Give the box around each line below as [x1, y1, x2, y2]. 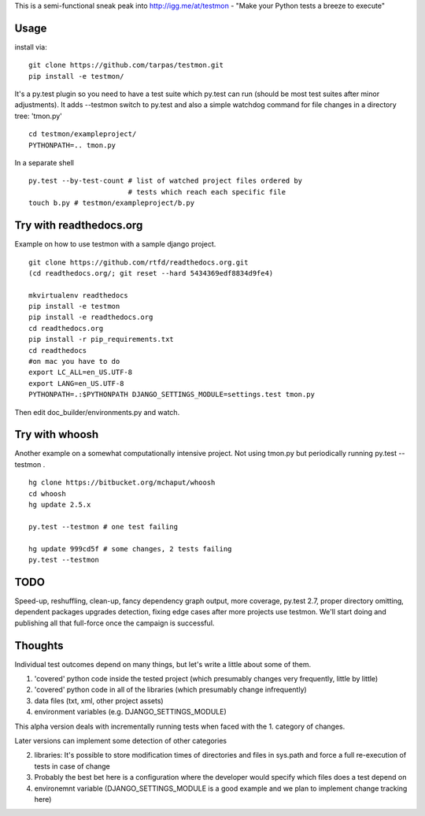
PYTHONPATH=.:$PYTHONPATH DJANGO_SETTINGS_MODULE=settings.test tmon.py [28, 390, 315, 399]
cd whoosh [28, 489, 66, 498]
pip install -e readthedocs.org [28, 313, 153, 322]
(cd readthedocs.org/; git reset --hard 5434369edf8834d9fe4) [28, 269, 274, 277]
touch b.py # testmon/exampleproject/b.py [28, 198, 195, 208]
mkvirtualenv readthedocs [28, 291, 129, 299]
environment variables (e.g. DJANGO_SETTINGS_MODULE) [34, 707, 227, 717]
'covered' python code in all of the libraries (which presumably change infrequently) [34, 685, 307, 695]
